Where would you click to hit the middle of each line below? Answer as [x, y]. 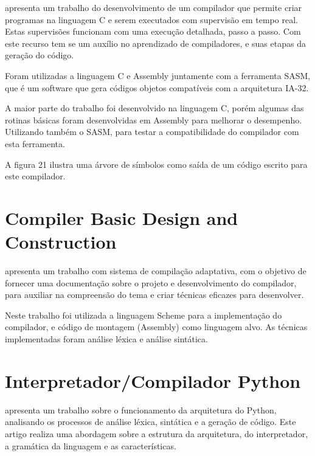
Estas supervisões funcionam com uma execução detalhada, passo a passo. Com [153, 31]
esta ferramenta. [35, 143]
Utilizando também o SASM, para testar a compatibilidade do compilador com [152, 132]
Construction [61, 242]
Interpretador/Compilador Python [153, 380]
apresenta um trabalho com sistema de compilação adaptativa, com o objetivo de [156, 271]
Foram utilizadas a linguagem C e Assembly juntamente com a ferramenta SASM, [158, 75]
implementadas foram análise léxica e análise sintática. [106, 339]
